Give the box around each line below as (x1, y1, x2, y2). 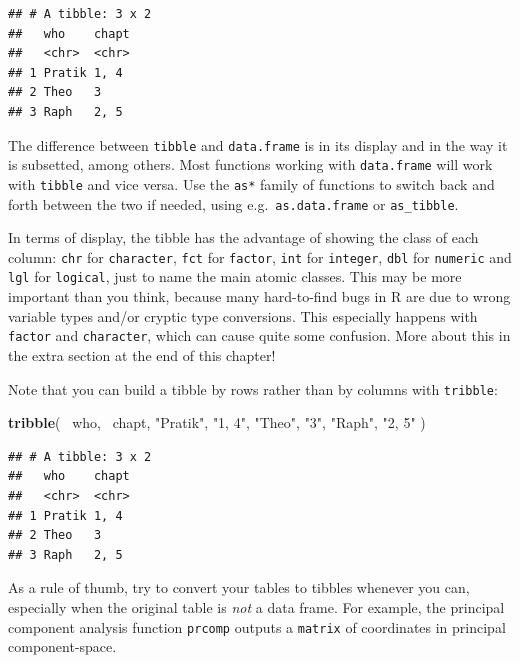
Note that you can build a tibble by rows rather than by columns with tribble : (8, 378, 498, 399)
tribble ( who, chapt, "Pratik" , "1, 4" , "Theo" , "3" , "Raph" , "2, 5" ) (8, 412, 426, 433)
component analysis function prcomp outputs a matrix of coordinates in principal (8, 616, 506, 637)
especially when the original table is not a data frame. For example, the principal (8, 596, 505, 617)
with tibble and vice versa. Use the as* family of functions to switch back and (8, 173, 495, 194)
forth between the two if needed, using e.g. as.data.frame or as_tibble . (8, 193, 459, 214)
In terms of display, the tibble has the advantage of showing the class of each (8, 227, 479, 248)
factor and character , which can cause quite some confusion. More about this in (8, 325, 511, 346)
